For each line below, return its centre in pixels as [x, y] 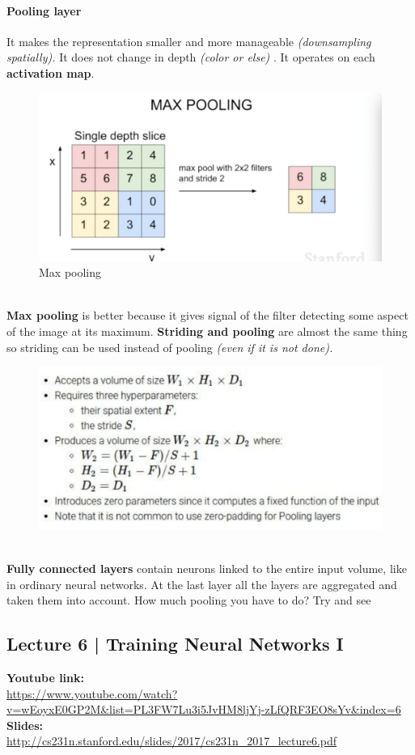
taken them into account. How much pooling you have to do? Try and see [189, 600]
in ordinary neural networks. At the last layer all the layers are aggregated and [202, 584]
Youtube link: [45, 678]
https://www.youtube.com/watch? [92, 693]
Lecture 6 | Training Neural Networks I [175, 644]
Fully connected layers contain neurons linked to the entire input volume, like [207, 568]
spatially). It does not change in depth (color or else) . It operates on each [191, 57]
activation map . [51, 72]
